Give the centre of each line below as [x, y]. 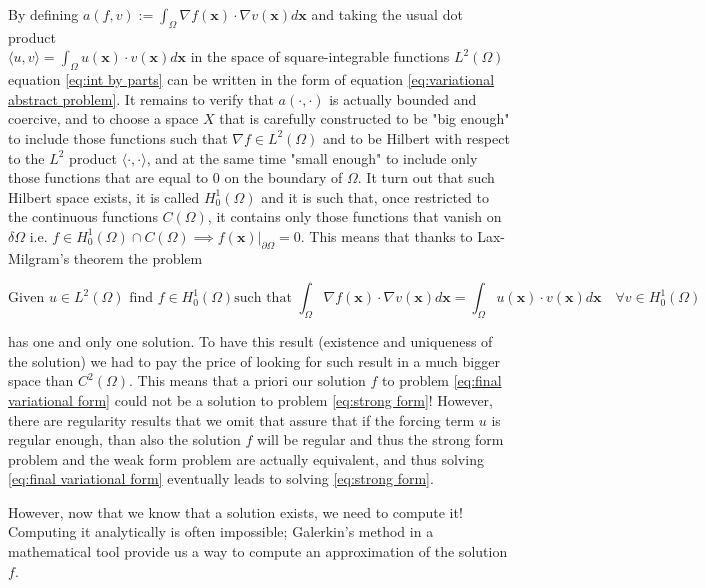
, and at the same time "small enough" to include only [312, 157]
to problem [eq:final [442, 380]
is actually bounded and [403, 98]
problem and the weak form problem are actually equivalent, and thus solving [246, 458]
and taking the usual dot [387, 14]
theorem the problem [138, 257]
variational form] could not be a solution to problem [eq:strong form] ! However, [251, 399]
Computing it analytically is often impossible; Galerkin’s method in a [221, 531]
